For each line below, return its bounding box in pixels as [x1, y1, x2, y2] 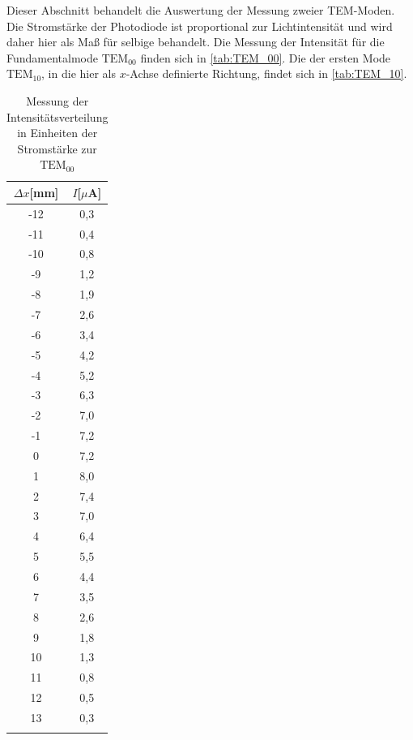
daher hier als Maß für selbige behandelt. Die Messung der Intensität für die [6, 33, 385, 50]
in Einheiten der [17, 124, 98, 141]
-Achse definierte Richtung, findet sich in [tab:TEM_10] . [126, 65, 407, 82]
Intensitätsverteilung [6, 108, 109, 125]
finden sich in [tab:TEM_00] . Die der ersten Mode [140, 49, 391, 66]
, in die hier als [41, 65, 116, 82]
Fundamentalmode [6, 49, 98, 66]
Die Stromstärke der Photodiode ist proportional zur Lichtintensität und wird [6, 17, 393, 34]
